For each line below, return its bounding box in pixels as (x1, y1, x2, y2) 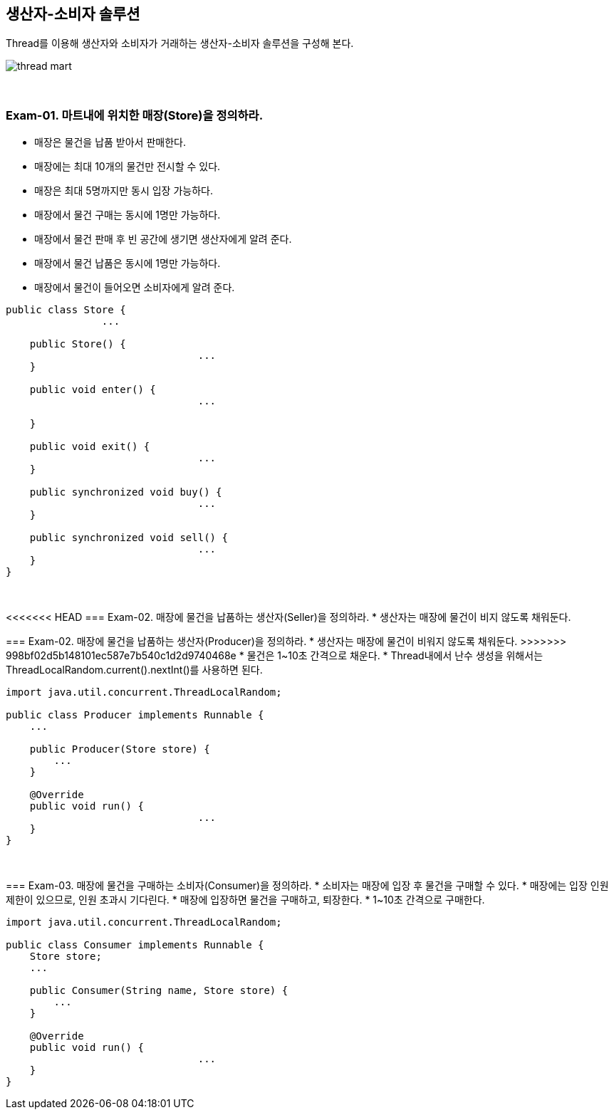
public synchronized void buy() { (29, 486, 222, 498)
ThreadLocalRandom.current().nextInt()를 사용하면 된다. (6, 664, 263, 676)
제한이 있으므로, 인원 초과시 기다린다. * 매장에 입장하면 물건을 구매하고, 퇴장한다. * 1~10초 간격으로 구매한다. (6, 894, 485, 906)
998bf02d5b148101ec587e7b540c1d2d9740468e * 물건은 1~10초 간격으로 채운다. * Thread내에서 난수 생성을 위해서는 (6, 649, 543, 662)
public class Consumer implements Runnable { (6, 939, 264, 951)
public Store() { (29, 338, 126, 350)
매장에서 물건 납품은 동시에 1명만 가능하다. (34, 257, 221, 270)
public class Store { (6, 304, 126, 316)
